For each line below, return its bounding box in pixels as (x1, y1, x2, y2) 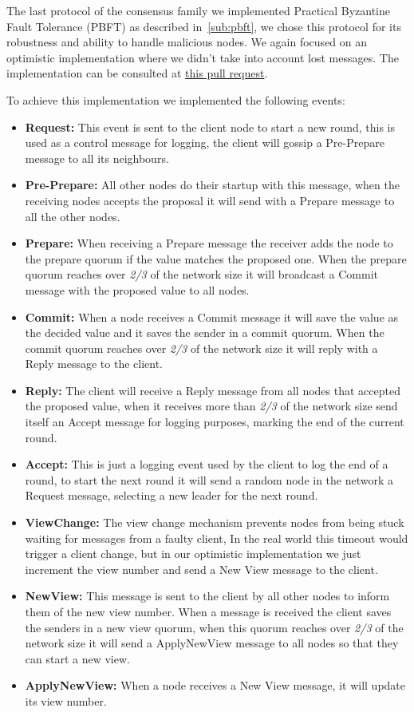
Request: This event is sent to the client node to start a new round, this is (25, 118, 395, 135)
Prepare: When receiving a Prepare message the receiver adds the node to (25, 235, 393, 251)
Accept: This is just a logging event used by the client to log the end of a (25, 456, 388, 473)
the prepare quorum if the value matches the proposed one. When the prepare (25, 250, 407, 267)
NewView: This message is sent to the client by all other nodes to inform (25, 587, 390, 604)
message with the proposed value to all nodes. (25, 281, 250, 298)
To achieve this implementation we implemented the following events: (6, 91, 345, 108)
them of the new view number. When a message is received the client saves (25, 603, 392, 619)
